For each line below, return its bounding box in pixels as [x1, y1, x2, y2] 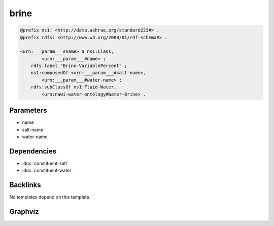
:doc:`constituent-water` [22, 168, 73, 174]
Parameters [9, 106, 47, 115]
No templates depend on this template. [9, 194, 91, 200]
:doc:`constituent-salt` [22, 160, 68, 166]
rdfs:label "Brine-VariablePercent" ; [30, 63, 127, 69]
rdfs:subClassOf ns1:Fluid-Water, [30, 84, 117, 90]
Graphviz [9, 207, 39, 216]
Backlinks [9, 181, 42, 189]
